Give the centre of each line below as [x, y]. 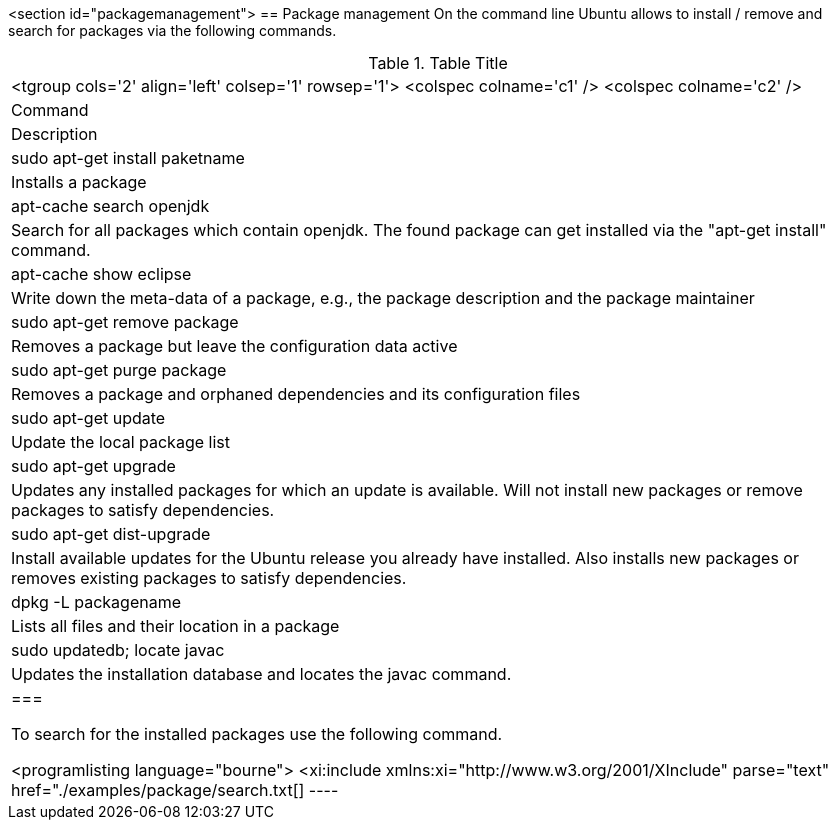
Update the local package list [120, 442]
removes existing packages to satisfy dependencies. [209, 578]
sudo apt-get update [88, 418]
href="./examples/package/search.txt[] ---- [175, 790]
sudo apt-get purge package [119, 370]
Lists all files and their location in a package [175, 626]
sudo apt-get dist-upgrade [111, 534]
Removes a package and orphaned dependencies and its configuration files [296, 394]
